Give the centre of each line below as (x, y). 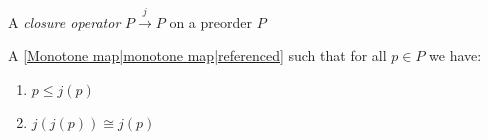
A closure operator (64, 21)
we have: (455, 55)
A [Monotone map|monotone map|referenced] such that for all (197, 55)
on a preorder (210, 21)
